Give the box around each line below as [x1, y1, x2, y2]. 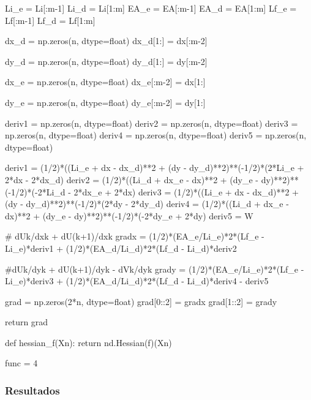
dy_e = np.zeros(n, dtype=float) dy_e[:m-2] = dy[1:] [5, 96, 206, 108]
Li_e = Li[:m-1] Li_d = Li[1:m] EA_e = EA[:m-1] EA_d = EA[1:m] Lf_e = [5, 2, 297, 14]
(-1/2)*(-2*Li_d [5, 185, 66, 198]
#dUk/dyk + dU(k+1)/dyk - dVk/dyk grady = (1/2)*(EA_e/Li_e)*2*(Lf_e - [5, 262, 304, 275]
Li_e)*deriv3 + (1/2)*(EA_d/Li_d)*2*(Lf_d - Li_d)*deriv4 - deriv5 [5, 274, 269, 287]
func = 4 [5, 357, 38, 369]
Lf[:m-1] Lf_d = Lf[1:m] [5, 13, 96, 26]
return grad [5, 315, 48, 328]
